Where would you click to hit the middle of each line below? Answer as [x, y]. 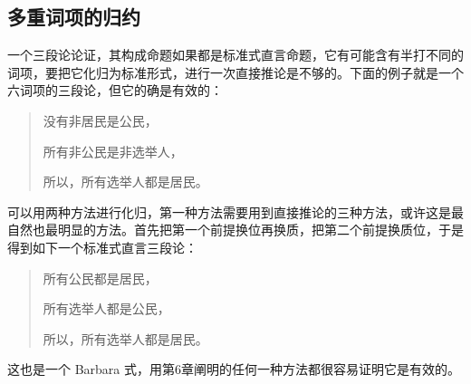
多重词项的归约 [74, 17]
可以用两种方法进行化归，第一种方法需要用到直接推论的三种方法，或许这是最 [235, 211]
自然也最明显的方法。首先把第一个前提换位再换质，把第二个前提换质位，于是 [235, 230]
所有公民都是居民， [100, 278]
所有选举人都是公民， [106, 308]
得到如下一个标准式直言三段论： [102, 247]
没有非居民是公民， [100, 120]
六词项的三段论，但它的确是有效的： [115, 90]
